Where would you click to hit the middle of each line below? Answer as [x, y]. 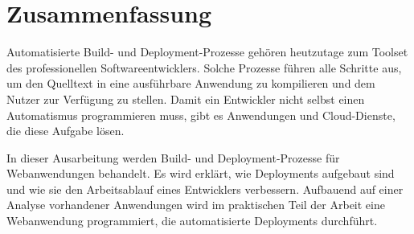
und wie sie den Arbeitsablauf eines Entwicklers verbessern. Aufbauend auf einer [205, 189]
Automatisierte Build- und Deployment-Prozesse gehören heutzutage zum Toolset [207, 52]
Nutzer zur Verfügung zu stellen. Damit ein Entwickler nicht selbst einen [186, 99]
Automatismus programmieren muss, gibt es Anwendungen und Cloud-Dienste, [201, 115]
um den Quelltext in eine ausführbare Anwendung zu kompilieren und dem [191, 83]
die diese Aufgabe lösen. [66, 131]
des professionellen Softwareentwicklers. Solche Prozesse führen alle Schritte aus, [204, 67]
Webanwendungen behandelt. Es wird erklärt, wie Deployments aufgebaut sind [201, 173]
